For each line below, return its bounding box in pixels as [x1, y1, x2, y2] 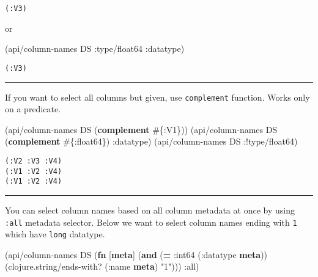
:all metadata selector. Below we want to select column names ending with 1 [5, 215, 297, 228]
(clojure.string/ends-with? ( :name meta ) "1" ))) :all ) [5, 260, 199, 273]
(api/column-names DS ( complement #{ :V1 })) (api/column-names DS [5, 123, 278, 135]
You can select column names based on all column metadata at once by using [5, 203, 295, 216]
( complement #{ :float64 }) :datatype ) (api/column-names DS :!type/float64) [5, 135, 298, 148]
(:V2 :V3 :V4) [5, 156, 62, 165]
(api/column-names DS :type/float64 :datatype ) [5, 42, 185, 55]
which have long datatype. [5, 228, 105, 240]
